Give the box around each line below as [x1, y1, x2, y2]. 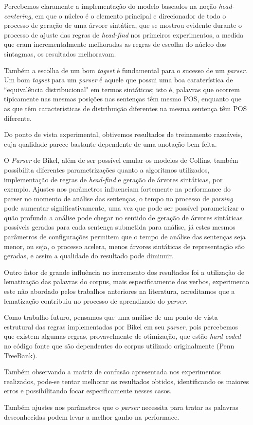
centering [4, 10, 31, 20]
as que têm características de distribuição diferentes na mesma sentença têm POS [4, 103, 247, 113]
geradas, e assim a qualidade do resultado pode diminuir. [4, 251, 174, 261]
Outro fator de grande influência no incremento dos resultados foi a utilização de [4, 267, 244, 277]
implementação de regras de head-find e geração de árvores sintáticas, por [4, 174, 223, 184]
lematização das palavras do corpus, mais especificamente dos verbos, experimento [4, 276, 249, 287]
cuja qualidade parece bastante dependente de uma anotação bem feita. [4, 138, 217, 149]
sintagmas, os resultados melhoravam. [4, 48, 116, 58]
